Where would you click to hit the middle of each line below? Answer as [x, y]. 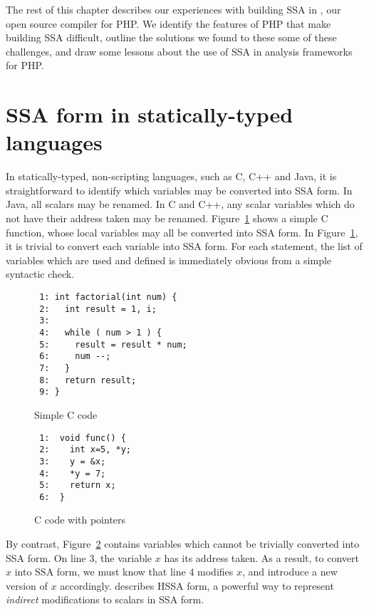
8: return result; [88, 380]
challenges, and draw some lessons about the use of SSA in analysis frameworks [179, 51]
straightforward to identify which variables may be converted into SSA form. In [179, 190]
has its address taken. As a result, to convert [261, 557]
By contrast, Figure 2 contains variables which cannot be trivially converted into [183, 544]
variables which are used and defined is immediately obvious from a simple [169, 260]
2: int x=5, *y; [85, 450]
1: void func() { [83, 438]
